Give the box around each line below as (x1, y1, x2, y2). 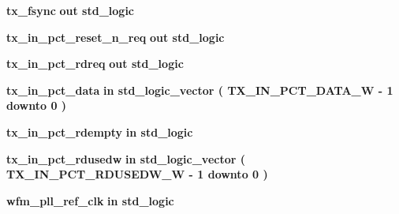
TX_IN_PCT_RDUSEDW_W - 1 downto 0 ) (6, 166, 268, 182)
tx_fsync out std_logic (6, 2, 135, 18)
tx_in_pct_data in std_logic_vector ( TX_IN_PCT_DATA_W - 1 (6, 81, 393, 98)
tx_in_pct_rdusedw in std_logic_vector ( (6, 150, 246, 167)
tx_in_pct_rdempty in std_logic (6, 123, 193, 140)
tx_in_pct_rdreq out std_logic (6, 55, 184, 72)
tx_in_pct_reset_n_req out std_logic (6, 28, 225, 45)
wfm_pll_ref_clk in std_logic (6, 192, 174, 208)
